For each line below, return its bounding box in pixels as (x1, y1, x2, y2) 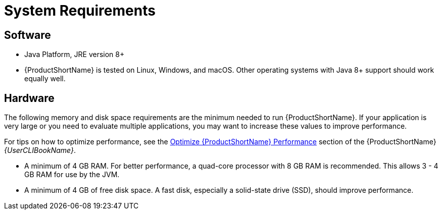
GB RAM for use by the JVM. (24, 170, 120, 179)
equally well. (24, 74, 66, 83)
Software (4, 28, 51, 41)
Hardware (4, 91, 55, 104)
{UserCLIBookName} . (4, 146, 76, 155)
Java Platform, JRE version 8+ (24, 50, 125, 59)
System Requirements (4, 2, 156, 19)
